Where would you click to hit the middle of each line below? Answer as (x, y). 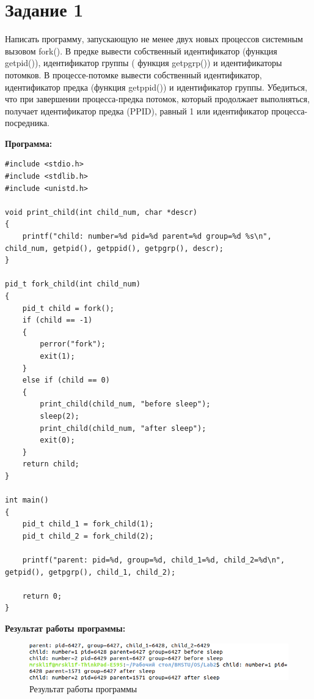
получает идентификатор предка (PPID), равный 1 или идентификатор (137, 110)
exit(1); (57, 356)
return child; (51, 464)
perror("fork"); (73, 344)
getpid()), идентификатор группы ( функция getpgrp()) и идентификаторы (144, 63)
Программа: (29, 143)
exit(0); (57, 440)
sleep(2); (60, 416)
